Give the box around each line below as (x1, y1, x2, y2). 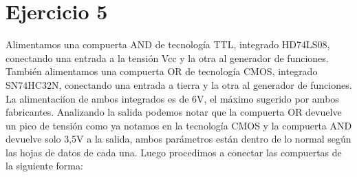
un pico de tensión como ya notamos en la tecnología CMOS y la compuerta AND (6, 118, 352, 132)
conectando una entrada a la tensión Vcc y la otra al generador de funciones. (6, 50, 329, 65)
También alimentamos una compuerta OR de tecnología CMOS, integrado (6, 64, 318, 79)
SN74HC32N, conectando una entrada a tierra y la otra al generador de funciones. (6, 77, 352, 92)
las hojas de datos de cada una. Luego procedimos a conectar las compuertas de (6, 145, 342, 159)
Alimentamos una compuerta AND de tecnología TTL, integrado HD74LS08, (6, 37, 330, 52)
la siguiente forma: (6, 158, 83, 173)
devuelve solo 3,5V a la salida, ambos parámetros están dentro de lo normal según (6, 132, 351, 146)
